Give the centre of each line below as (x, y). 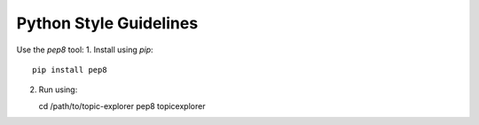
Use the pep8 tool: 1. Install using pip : (85, 50)
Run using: (58, 90)
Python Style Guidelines (107, 23)
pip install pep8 (70, 70)
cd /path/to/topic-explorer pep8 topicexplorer (122, 105)
